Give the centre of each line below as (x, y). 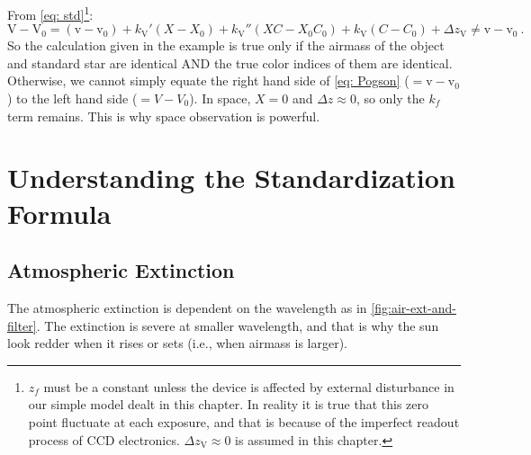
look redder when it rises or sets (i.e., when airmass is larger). (177, 343)
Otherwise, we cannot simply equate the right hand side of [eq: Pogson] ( (208, 80)
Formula (59, 213)
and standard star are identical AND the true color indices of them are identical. (230, 62)
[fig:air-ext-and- (414, 307)
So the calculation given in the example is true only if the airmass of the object (226, 45)
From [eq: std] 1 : (50, 13)
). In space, (220, 98)
